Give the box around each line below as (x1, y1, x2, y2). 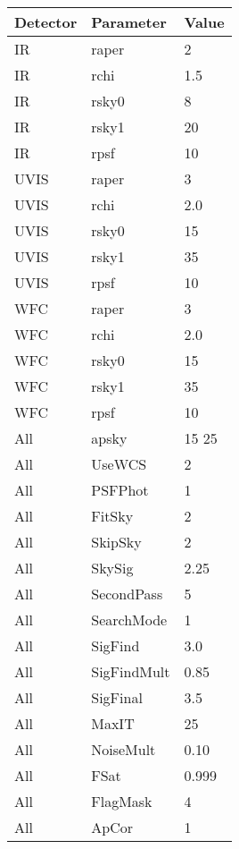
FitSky (91, 505, 134, 526)
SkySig (91, 557, 134, 578)
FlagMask (91, 791, 152, 811)
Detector (14, 12, 78, 32)
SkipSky (91, 531, 142, 552)
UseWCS (91, 454, 147, 474)
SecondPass (91, 583, 163, 604)
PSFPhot (91, 480, 149, 500)
